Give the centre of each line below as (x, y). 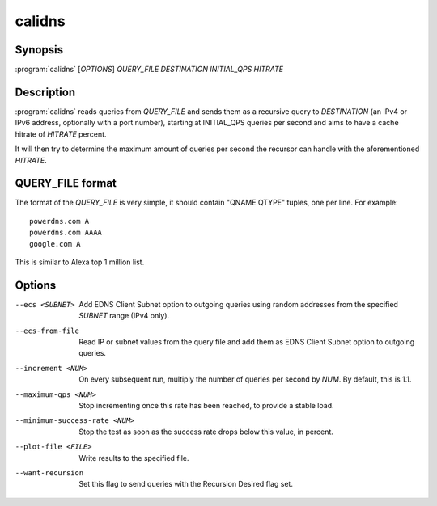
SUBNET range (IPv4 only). (124, 316)
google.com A (55, 244)
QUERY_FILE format (66, 183)
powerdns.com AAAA (66, 233)
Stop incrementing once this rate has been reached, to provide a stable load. (207, 406)
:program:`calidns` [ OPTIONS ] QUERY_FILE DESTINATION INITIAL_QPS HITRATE (149, 70)
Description (45, 92)
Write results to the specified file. (134, 458)
